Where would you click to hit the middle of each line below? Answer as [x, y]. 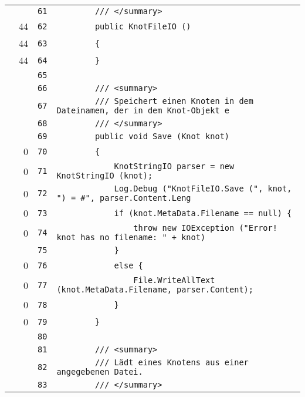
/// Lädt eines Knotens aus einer [172, 362]
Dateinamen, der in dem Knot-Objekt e [143, 110]
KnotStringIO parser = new [174, 166]
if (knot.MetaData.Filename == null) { [203, 213]
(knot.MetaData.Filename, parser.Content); [155, 290]
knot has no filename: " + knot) [131, 237]
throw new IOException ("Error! [205, 228]
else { [128, 265]
